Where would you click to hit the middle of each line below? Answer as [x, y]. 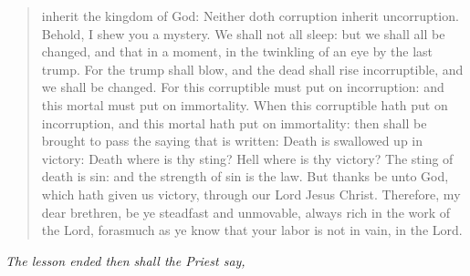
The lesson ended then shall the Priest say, [125, 260]
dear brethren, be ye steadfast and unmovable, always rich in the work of [246, 212]
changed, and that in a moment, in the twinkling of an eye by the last [237, 51]
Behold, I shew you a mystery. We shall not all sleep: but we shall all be [243, 33]
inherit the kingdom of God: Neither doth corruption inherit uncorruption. [250, 15]
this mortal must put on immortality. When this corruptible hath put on [245, 104]
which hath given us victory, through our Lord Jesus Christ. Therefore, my [251, 194]
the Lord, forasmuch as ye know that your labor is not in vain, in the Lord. [252, 230]
